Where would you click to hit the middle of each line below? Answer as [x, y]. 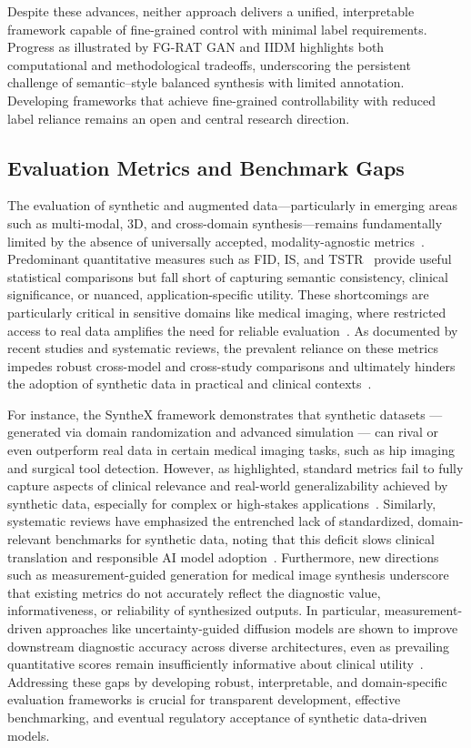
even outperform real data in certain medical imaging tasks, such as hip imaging [231, 450]
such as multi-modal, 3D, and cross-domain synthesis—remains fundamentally [225, 222]
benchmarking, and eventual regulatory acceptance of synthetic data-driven [217, 717]
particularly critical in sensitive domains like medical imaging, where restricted [227, 312]
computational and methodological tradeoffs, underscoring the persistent [209, 64]
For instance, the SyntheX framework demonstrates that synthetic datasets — [225, 414]
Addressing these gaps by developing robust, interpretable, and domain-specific [227, 681]
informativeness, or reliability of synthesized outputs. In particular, [194, 610]
